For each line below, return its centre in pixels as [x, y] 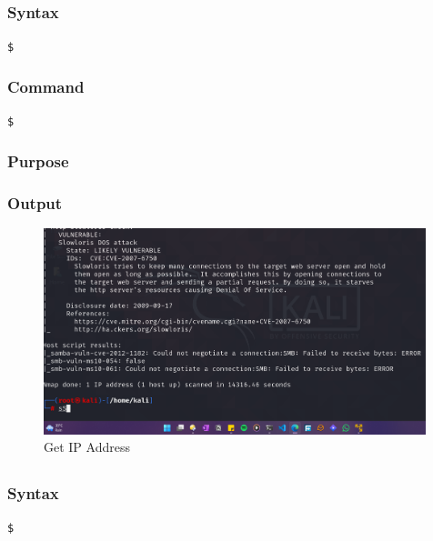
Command [46, 87]
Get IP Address [87, 447]
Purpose [38, 161]
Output [35, 202]
